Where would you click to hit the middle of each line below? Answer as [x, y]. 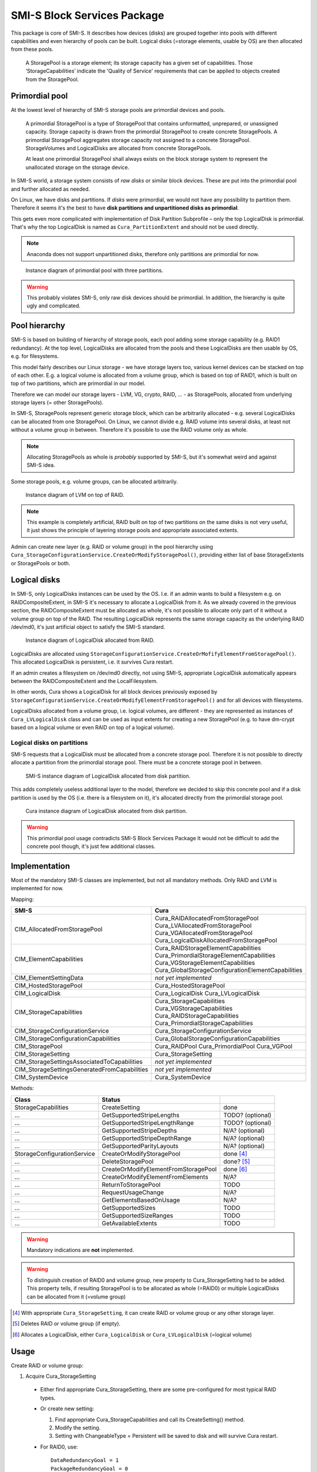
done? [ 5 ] [237, 1161]
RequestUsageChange [133, 1192]
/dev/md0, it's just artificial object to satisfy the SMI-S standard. [88, 627]
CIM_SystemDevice [41, 1078]
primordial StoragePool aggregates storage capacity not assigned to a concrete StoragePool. [138, 140]
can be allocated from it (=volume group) [76, 1297]
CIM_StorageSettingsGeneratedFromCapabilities [81, 1070]
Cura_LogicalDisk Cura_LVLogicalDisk [207, 993]
